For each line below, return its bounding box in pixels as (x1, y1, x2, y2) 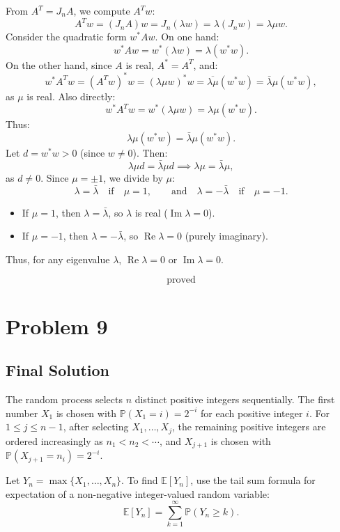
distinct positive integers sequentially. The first (134, 391, 335, 406)
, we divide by (103, 170, 163, 185)
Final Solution (6, 359, 109, 381)
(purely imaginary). (185, 228, 268, 243)
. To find (121, 473, 158, 487)
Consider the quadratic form (6, 29, 127, 44)
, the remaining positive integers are (172, 419, 326, 434)
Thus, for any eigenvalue (6, 251, 110, 266)
